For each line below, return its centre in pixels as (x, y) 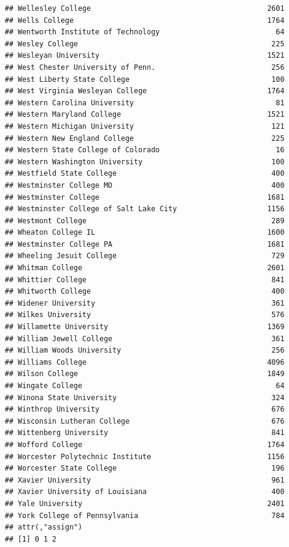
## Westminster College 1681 (145, 197)
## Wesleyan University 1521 (145, 56)
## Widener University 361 (145, 303)
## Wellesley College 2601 (145, 8)
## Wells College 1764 (145, 20)
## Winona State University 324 (145, 397)
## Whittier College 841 (145, 280)
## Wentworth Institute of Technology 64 (145, 32)
